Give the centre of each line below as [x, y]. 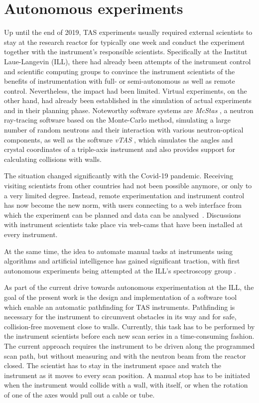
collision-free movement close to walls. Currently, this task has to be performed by [129, 326]
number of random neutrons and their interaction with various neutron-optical [124, 130]
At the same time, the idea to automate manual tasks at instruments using [118, 251]
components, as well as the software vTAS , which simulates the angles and [119, 139]
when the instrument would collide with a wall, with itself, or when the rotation [126, 385]
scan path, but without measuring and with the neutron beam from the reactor [125, 355]
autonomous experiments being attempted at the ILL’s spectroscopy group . [120, 270]
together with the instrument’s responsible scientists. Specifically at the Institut [126, 52]
